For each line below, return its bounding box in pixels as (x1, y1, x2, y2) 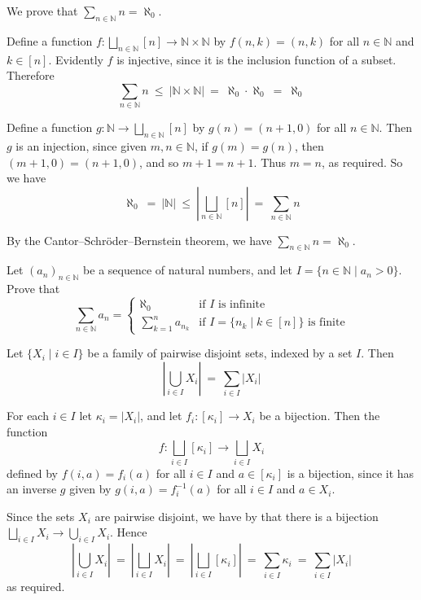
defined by (7, 464, 59, 481)
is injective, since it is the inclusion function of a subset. (116, 50, 397, 68)
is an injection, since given (15, 137, 147, 154)
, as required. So (321, 153, 403, 170)
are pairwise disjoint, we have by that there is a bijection (94, 507, 379, 524)
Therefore (7, 67, 55, 84)
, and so (139, 153, 179, 170)
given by (69, 480, 112, 497)
